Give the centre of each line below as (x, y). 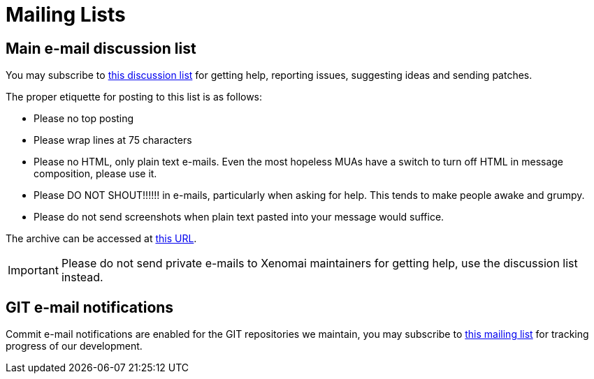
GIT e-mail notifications (90, 307)
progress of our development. (74, 346)
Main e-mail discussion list (101, 48)
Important (33, 270)
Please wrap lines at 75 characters (113, 140)
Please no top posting (84, 119)
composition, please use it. (95, 174)
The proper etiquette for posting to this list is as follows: (134, 97)
